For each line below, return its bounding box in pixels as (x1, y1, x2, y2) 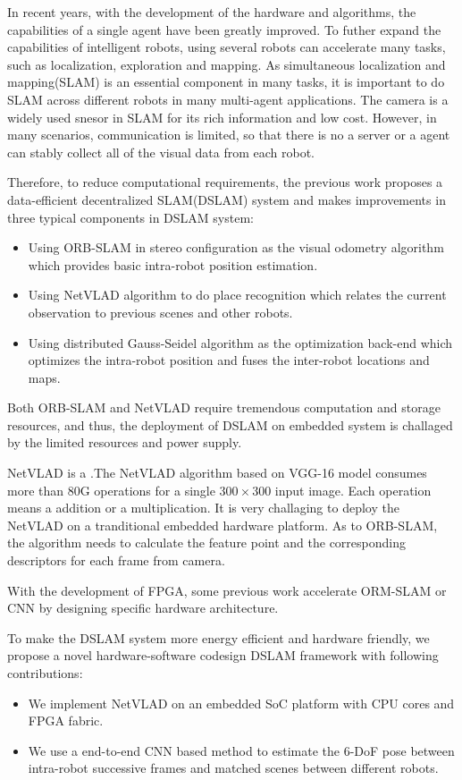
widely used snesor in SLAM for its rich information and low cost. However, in (7, 107, 437, 126)
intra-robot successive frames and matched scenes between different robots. (28, 759, 439, 777)
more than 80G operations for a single (7, 480, 215, 499)
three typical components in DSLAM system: (7, 208, 254, 226)
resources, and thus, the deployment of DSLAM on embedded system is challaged (7, 415, 453, 434)
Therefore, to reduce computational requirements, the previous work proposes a (7, 173, 443, 191)
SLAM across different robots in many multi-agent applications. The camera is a (7, 89, 449, 108)
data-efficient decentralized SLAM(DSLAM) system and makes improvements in (7, 190, 446, 208)
